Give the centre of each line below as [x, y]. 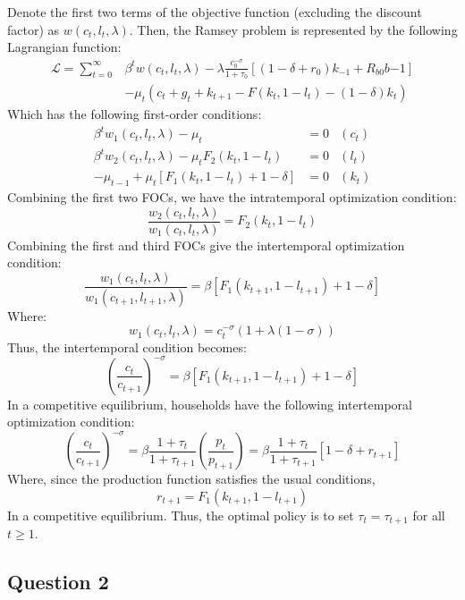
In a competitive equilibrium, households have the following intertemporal [210, 404]
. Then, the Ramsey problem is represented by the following [293, 29]
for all [429, 515]
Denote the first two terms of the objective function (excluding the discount [215, 12]
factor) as [34, 29]
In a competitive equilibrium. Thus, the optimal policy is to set [181, 515]
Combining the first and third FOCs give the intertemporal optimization [206, 245]
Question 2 [58, 582]
